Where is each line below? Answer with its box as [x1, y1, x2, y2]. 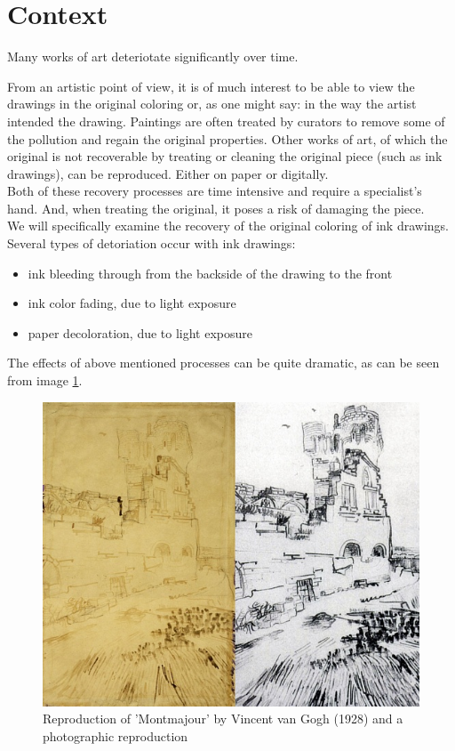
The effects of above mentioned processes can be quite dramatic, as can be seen [7, 353, 440, 372]
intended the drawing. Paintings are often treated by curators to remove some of [7, 111, 445, 130]
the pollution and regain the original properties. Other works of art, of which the [7, 129, 448, 148]
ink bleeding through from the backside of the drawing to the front [28, 263, 393, 282]
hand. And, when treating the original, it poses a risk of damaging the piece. [7, 198, 425, 217]
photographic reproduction [43, 726, 188, 745]
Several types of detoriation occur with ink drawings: [7, 234, 296, 253]
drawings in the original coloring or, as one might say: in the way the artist [7, 94, 417, 113]
